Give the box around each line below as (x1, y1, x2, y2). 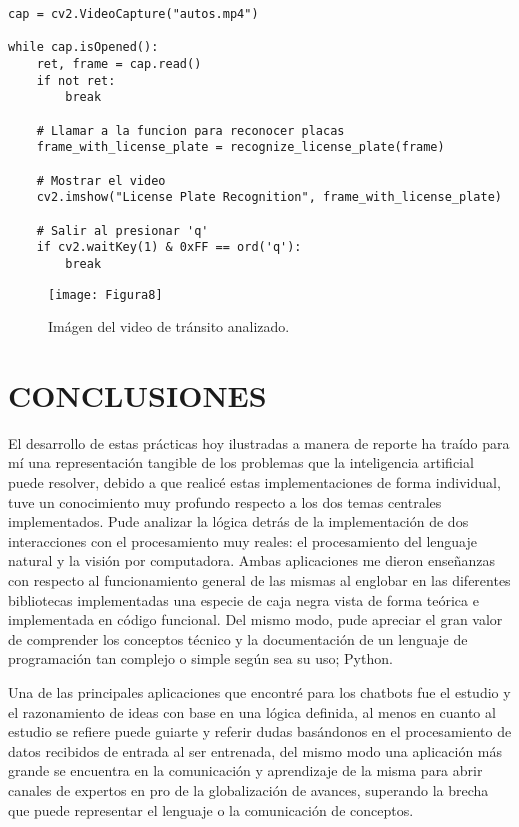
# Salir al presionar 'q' (36, 223, 209, 238)
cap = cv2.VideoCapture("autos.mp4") (8, 7, 259, 21)
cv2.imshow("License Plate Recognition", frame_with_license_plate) (36, 190, 502, 205)
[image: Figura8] (48, 287, 163, 302)
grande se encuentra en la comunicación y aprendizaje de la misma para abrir (8, 760, 483, 781)
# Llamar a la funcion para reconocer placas (36, 123, 345, 138)
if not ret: (36, 73, 116, 88)
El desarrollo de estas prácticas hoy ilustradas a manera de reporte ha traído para (8, 432, 510, 453)
